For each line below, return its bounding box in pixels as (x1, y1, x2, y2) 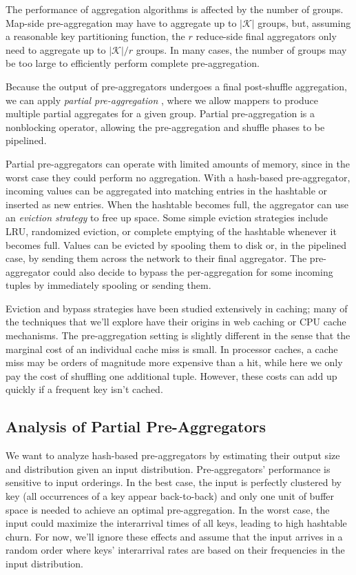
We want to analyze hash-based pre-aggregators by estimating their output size (6, 448, 340, 463)
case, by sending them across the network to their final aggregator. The (6, 251, 307, 265)
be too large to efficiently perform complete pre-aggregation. (6, 56, 260, 70)
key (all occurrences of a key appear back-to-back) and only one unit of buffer (6, 489, 335, 503)
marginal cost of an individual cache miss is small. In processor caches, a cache (6, 341, 338, 356)
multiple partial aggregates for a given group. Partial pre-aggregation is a (6, 106, 315, 121)
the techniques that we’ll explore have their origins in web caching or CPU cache (6, 314, 346, 329)
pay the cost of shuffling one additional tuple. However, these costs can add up (6, 368, 337, 383)
